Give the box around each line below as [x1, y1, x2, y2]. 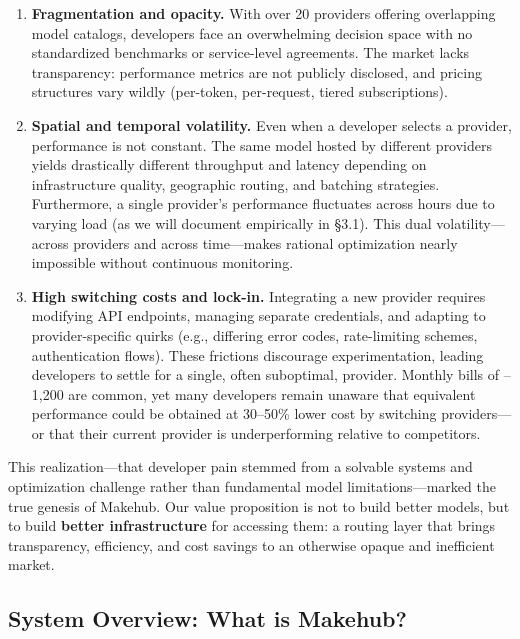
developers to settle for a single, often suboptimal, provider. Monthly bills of [31, 364, 500, 385]
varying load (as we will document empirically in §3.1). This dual [31, 212, 432, 233]
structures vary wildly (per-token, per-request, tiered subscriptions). [31, 81, 448, 102]
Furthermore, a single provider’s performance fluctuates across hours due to [31, 193, 495, 214]
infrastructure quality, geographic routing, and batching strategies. [31, 173, 440, 194]
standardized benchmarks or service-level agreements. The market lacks [31, 42, 470, 63]
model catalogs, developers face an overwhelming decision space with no [31, 22, 473, 43]
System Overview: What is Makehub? [8, 603, 407, 634]
